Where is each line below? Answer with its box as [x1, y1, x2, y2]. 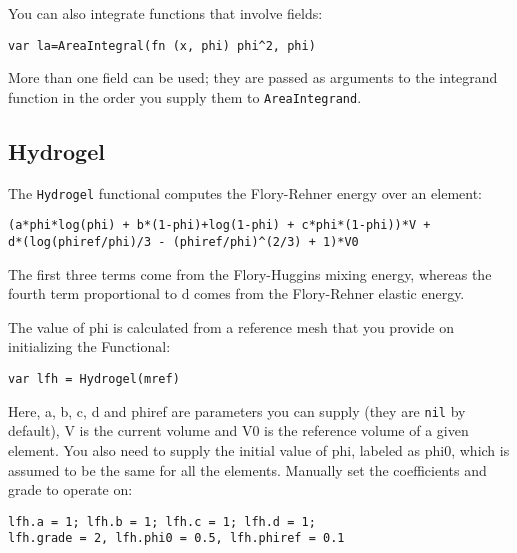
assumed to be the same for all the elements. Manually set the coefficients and [8, 459, 487, 480]
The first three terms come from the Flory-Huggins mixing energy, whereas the [8, 263, 492, 284]
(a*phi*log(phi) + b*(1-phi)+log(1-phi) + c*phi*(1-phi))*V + [8, 218, 431, 233]
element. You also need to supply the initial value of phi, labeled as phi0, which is [8, 439, 510, 460]
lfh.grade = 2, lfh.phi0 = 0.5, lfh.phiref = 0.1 [8, 531, 345, 546]
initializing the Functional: [8, 336, 171, 357]
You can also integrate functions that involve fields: [8, 3, 323, 23]
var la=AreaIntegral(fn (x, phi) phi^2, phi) [8, 38, 316, 53]
